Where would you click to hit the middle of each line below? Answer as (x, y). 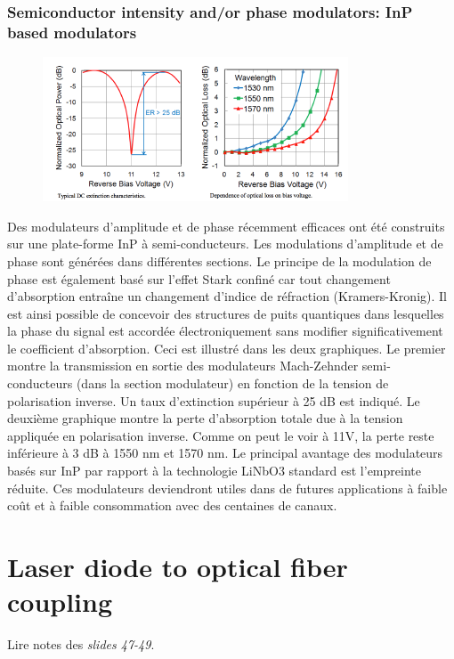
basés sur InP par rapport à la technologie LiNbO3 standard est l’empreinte (214, 471)
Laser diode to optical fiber (178, 567)
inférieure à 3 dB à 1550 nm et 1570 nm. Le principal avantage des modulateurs (225, 453)
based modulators (72, 32)
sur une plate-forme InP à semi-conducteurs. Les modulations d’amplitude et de (225, 244)
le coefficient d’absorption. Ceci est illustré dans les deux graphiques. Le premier (227, 348)
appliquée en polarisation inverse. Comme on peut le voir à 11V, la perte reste (221, 435)
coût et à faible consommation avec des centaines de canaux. (172, 505)
